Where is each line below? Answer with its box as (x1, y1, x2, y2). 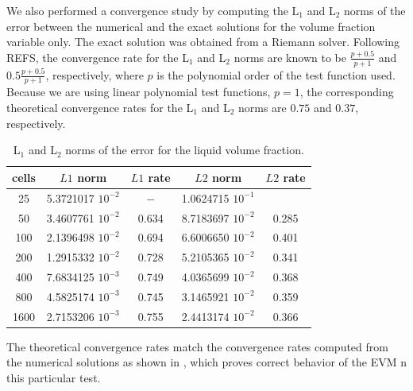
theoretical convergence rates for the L (6, 99, 194, 116)
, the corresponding (299, 83, 394, 100)
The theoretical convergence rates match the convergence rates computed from (6, 338, 388, 354)
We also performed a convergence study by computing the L (6, 2, 299, 18)
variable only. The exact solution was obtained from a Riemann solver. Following (6, 33, 400, 50)
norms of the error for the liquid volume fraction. (65, 141, 304, 158)
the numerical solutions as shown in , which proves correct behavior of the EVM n (6, 354, 407, 370)
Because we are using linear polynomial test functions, (6, 83, 271, 100)
